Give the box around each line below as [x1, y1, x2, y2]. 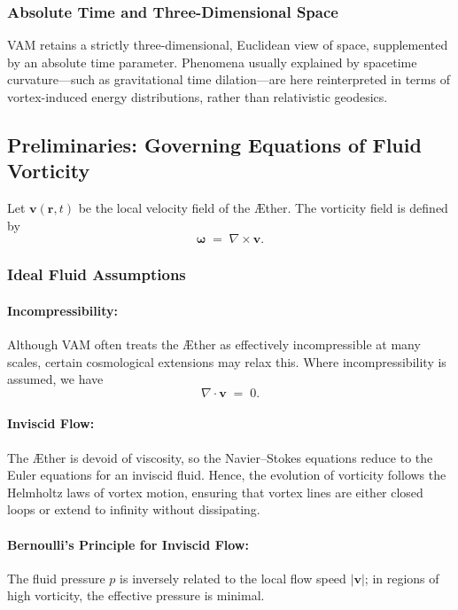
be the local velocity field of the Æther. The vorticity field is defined [78, 199, 448, 217]
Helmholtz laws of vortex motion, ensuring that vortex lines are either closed [7, 482, 423, 501]
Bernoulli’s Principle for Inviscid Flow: [7, 535, 249, 553]
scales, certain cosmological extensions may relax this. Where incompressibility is [7, 352, 446, 371]
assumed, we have [7, 370, 104, 388]
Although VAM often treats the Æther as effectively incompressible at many [7, 335, 421, 354]
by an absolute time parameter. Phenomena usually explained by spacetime [7, 52, 417, 71]
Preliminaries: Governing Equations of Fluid [7, 130, 422, 158]
